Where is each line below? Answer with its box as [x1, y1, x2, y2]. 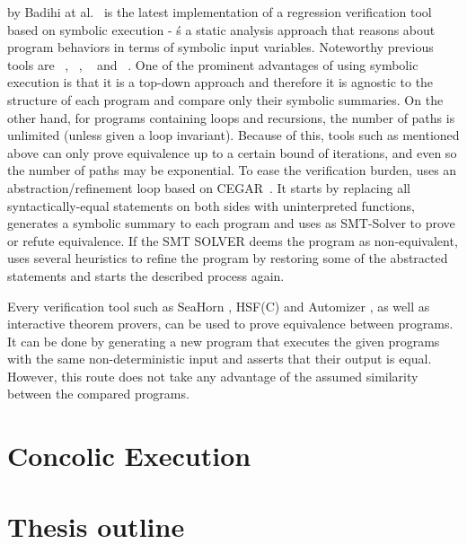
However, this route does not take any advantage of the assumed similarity [7, 366, 419, 385]
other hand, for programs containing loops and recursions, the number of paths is [7, 108, 455, 127]
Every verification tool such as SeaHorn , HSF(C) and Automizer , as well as [7, 296, 430, 315]
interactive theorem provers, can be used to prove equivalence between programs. [7, 314, 454, 333]
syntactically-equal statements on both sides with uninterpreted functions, [7, 196, 416, 215]
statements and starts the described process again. [7, 266, 285, 285]
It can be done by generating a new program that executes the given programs [7, 331, 440, 350]
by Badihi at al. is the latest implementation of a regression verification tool [7, 3, 432, 21]
